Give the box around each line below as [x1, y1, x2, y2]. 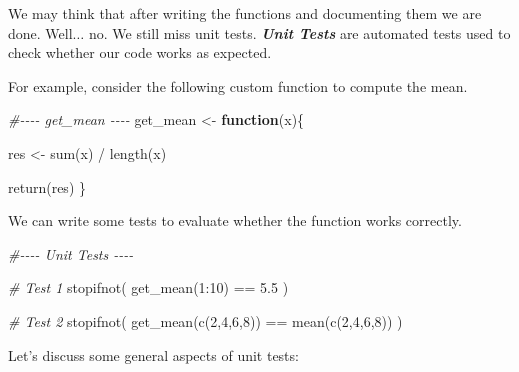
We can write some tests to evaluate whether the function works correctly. [8, 210, 462, 231]
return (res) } [8, 176, 86, 197]
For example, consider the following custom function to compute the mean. [8, 75, 468, 96]
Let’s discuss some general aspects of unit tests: [8, 344, 299, 365]
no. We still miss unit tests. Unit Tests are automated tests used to [88, 22, 511, 43]
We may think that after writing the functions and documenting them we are [8, 3, 482, 23]
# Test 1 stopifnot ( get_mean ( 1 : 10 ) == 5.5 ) [8, 277, 289, 298]
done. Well [8, 22, 73, 43]
